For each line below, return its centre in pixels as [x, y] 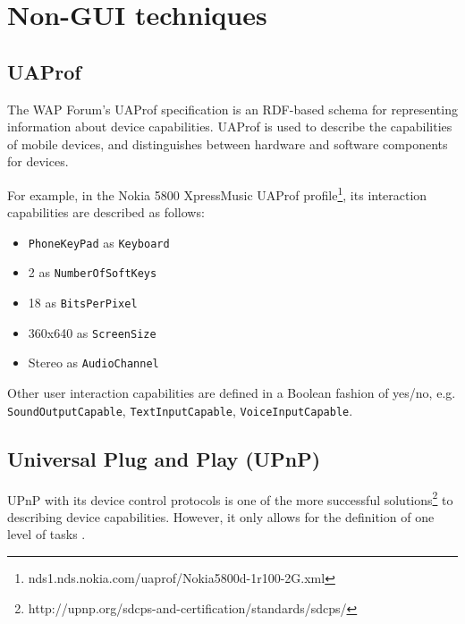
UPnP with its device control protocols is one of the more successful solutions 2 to [230, 498]
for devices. [38, 161]
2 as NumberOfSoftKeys [93, 272]
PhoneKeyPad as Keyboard [99, 242]
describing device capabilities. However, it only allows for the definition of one [221, 516]
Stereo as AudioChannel [93, 363]
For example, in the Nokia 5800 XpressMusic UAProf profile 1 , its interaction [217, 193]
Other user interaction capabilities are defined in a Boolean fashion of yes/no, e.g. [232, 393]
